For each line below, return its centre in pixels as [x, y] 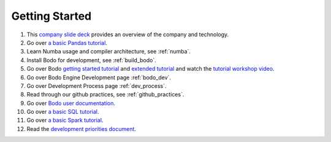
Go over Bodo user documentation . [71, 103]
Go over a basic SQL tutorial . [63, 112]
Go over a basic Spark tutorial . [65, 120]
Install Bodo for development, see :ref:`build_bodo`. [91, 60]
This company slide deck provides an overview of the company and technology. [128, 34]
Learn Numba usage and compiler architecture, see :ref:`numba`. [109, 52]
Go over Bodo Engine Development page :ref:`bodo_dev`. [99, 77]
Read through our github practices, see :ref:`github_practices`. [105, 95]
